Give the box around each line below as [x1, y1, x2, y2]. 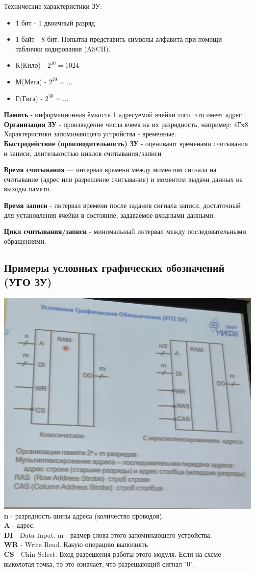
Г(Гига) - [15, 93, 43, 103]
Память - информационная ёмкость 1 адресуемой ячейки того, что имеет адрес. [4, 109, 244, 120]
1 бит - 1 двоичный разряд [15, 17, 95, 27]
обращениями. [4, 235, 46, 246]
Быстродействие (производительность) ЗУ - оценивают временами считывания [4, 138, 248, 148]
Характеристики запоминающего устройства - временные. [4, 129, 177, 139]
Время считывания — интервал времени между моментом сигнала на [4, 164, 217, 175]
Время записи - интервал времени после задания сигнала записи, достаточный [4, 200, 241, 210]
